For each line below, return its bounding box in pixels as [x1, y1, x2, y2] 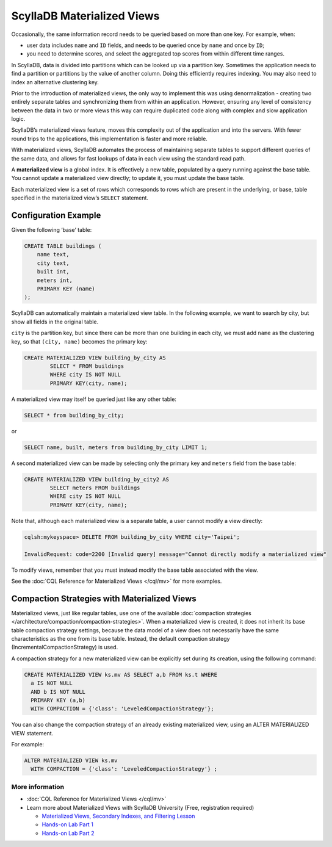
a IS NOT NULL [31, 680, 73, 687]
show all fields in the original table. [11, 318, 99, 325]
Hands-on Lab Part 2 [41, 829, 95, 837]
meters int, [37, 276, 73, 284]
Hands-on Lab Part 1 [41, 821, 94, 828]
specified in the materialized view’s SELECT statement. [11, 194, 149, 201]
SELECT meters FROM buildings [49, 485, 140, 491]
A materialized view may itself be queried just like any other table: [11, 395, 177, 403]
